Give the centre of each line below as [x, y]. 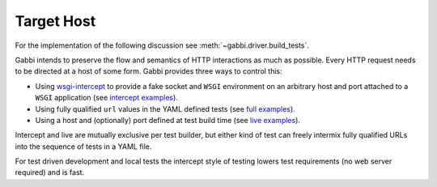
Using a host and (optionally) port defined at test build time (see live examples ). [168, 120]
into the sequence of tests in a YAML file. [83, 147]
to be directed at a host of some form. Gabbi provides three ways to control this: [148, 71]
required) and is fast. [50, 172]
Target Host [55, 21]
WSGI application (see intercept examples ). [106, 98]
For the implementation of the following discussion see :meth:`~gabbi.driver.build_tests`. [162, 45]
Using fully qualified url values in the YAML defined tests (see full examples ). [165, 108]
